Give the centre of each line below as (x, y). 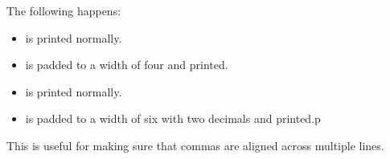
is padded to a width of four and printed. (127, 65)
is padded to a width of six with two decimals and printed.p (173, 118)
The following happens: (64, 10)
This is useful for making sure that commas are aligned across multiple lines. (195, 145)
